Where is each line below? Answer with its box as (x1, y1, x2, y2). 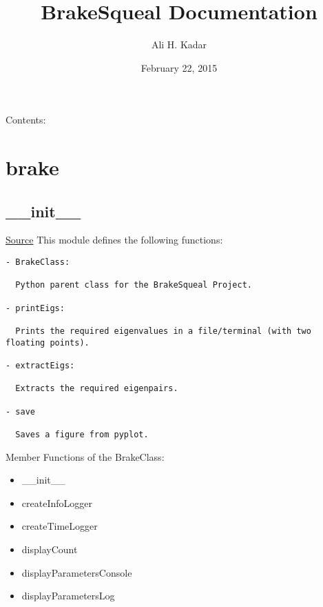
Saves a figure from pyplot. (15, 429, 149, 439)
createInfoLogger (21, 495, 92, 510)
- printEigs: (6, 303, 65, 313)
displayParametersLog (21, 588, 115, 603)
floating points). (6, 337, 90, 348)
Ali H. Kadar (151, 37, 207, 52)
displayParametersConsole (21, 565, 132, 579)
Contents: (6, 112, 46, 127)
